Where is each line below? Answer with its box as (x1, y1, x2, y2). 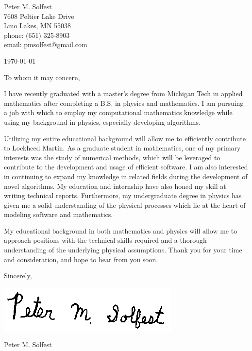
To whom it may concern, (4, 72, 80, 82)
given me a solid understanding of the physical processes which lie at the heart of (4, 200, 246, 210)
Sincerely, (4, 270, 32, 281)
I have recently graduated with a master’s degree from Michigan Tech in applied (4, 88, 243, 99)
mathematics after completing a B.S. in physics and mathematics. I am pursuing (4, 98, 244, 108)
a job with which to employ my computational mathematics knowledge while (4, 107, 233, 117)
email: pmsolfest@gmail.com (4, 39, 87, 50)
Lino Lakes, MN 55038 (4, 20, 71, 31)
